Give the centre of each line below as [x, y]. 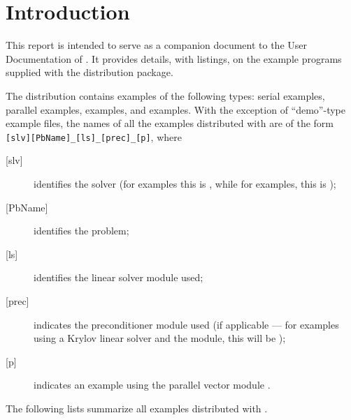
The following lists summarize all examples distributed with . [137, 408]
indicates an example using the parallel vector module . [152, 385]
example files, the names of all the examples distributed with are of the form [170, 123]
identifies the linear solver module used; [119, 277]
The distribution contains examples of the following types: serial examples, [165, 95]
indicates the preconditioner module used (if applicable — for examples [186, 324]
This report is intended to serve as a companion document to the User [157, 45]
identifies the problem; [81, 231]
